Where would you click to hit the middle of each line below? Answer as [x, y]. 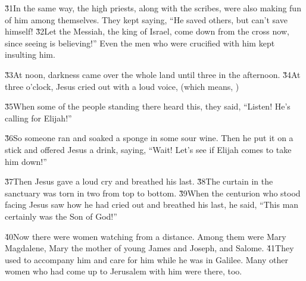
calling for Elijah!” [38, 118]
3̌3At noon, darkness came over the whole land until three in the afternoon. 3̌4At [153, 74]
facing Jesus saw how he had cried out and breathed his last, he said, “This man [152, 204]
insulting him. [30, 54]
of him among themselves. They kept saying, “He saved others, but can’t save [146, 19]
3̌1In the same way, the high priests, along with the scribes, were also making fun [153, 8]
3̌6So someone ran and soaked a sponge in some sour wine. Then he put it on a [149, 138]
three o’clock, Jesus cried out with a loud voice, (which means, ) [122, 86]
